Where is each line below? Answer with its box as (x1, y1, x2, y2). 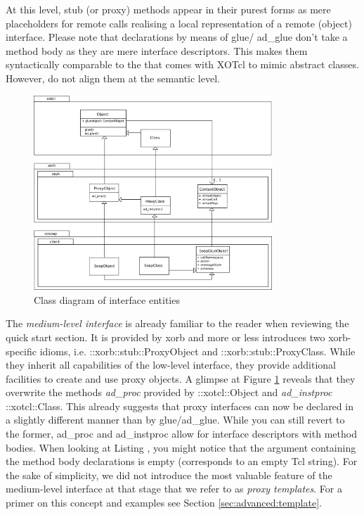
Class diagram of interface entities (34, 292, 180, 307)
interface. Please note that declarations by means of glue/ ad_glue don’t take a (6, 30, 348, 44)
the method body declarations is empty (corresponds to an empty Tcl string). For (6, 454, 358, 469)
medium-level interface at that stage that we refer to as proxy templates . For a (6, 481, 342, 496)
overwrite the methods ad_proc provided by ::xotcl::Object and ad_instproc (6, 385, 332, 400)
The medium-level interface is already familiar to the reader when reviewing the (6, 316, 349, 331)
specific (6, 343, 37, 358)
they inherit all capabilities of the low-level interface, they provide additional (6, 357, 337, 372)
